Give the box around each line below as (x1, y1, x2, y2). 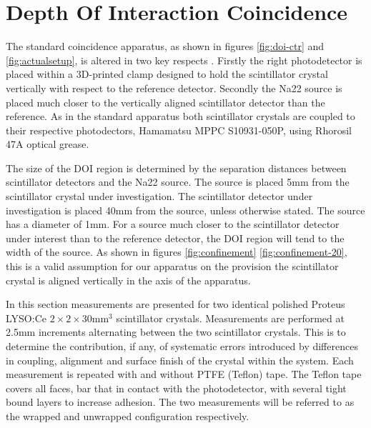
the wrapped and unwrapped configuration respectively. (6, 408, 249, 423)
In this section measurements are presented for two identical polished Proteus (6, 297, 345, 312)
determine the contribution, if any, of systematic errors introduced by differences (6, 339, 358, 353)
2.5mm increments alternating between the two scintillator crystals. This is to (6, 324, 346, 339)
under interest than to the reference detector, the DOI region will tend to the (6, 230, 345, 245)
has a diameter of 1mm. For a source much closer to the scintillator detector (6, 217, 340, 232)
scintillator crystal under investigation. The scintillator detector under (6, 189, 313, 204)
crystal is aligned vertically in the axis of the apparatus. (6, 272, 251, 287)
